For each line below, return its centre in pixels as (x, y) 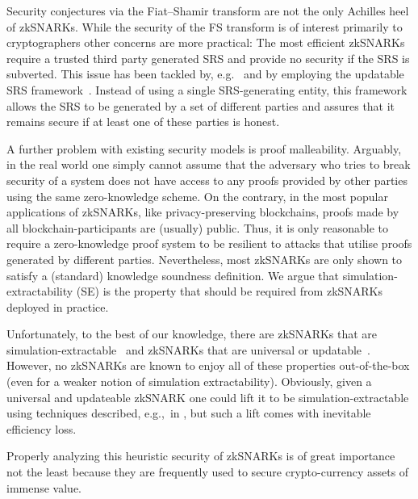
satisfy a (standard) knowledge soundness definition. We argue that (173, 275)
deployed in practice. (58, 306)
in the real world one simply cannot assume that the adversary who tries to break (209, 164)
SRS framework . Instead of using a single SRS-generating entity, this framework (207, 89)
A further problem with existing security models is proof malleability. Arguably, (204, 148)
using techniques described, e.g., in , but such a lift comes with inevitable (189, 413)
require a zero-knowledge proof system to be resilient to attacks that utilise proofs (209, 243)
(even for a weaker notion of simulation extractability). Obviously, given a (189, 382)
